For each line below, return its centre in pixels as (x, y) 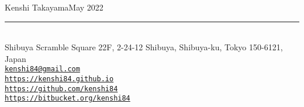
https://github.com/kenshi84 (61, 89)
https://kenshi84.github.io (59, 79)
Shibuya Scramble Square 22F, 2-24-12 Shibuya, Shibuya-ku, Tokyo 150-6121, (144, 47)
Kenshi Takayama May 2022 (54, 7)
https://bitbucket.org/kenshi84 (68, 99)
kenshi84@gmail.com (42, 69)
